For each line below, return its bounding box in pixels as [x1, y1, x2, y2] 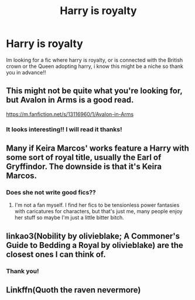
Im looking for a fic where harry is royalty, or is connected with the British [6, 56, 183, 63]
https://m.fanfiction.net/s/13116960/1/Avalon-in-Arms [6, 110, 134, 118]
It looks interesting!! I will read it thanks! [6, 125, 122, 133]
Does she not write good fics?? [6, 188, 96, 196]
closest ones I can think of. [6, 249, 107, 259]
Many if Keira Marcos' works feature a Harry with [6, 144, 189, 154]
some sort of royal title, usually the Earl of [6, 152, 162, 162]
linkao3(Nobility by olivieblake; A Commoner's [6, 231, 180, 241]
